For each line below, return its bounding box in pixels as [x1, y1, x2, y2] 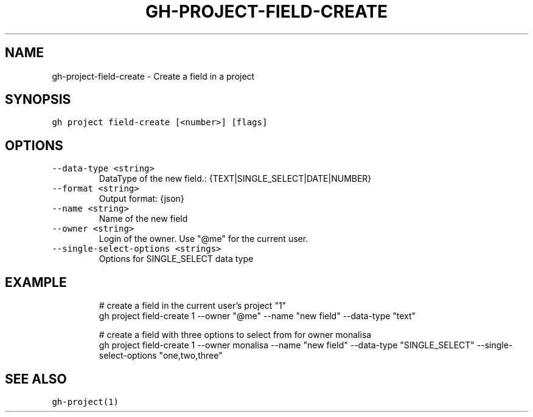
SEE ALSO [5, 371, 67, 387]
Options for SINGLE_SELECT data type [99, 253, 254, 264]
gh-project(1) [52, 396, 119, 407]
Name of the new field [99, 213, 188, 224]
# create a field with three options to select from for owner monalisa [99, 329, 372, 340]
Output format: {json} [99, 193, 184, 204]
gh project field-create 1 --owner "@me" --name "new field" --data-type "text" [99, 311, 416, 322]
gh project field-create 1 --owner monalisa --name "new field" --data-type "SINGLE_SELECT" [99, 340, 475, 351]
